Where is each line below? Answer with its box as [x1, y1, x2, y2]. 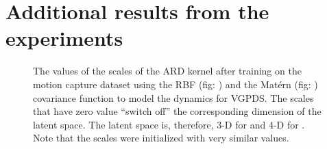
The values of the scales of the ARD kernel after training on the [33, 64, 302, 78]
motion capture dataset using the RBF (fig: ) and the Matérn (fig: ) [33, 77, 318, 91]
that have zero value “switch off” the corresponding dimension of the [33, 104, 322, 118]
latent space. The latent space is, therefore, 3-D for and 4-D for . [33, 117, 305, 131]
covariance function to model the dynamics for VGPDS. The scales [33, 90, 314, 105]
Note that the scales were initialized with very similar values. [33, 131, 289, 145]
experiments [5, 24, 123, 52]
